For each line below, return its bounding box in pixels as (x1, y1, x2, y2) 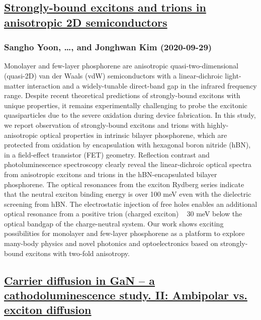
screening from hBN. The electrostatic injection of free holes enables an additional (4, 198, 257, 209)
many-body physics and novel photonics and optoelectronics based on (4, 238, 218, 249)
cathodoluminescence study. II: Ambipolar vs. (4, 287, 247, 303)
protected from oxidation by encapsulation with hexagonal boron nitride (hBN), (4, 139, 251, 150)
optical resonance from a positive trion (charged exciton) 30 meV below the (4, 208, 242, 219)
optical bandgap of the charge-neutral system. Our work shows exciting (4, 218, 224, 228)
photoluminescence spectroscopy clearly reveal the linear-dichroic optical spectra (4, 159, 252, 170)
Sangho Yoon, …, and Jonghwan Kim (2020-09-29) (4, 41, 212, 53)
